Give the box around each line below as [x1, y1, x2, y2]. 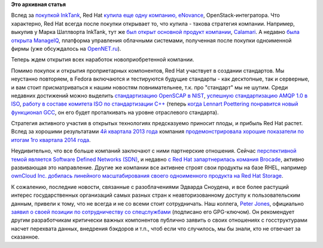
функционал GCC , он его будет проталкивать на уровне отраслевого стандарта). [11, 108, 219, 116]
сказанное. [11, 233, 40, 241]
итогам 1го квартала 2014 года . [11, 136, 91, 143]
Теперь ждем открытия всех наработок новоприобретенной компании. [11, 56, 194, 63]
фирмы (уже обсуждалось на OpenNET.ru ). [11, 45, 121, 52]
